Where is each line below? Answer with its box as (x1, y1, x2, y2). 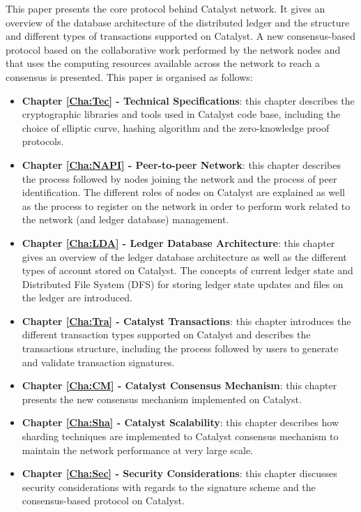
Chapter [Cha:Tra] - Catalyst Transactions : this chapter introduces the (22, 313, 351, 328)
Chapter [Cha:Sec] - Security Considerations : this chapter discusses (22, 466, 337, 481)
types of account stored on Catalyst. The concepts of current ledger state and (22, 263, 353, 278)
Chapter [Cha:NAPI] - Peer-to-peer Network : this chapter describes (22, 157, 341, 172)
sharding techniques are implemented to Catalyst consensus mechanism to (22, 429, 339, 444)
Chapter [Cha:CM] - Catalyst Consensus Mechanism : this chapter (22, 378, 337, 393)
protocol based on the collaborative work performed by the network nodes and (6, 42, 341, 57)
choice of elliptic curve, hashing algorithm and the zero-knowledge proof (22, 120, 330, 135)
